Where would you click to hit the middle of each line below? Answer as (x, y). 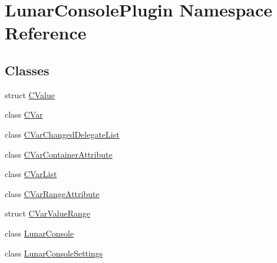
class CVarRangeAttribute (52, 193)
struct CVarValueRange (48, 213)
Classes (27, 70)
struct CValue (30, 94)
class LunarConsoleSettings (54, 253)
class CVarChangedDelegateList (62, 134)
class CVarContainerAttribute (59, 154)
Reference (46, 33)
